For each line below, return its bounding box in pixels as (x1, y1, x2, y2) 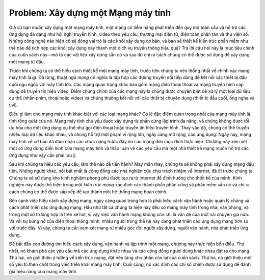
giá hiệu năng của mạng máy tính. (9, 268, 78, 274)
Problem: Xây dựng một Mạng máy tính (9, 7, 171, 18)
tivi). (9, 102, 18, 108)
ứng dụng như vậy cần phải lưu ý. (9, 152, 77, 158)
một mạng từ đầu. (9, 59, 45, 65)
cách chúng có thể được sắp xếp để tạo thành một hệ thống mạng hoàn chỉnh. (9, 189, 168, 195)
